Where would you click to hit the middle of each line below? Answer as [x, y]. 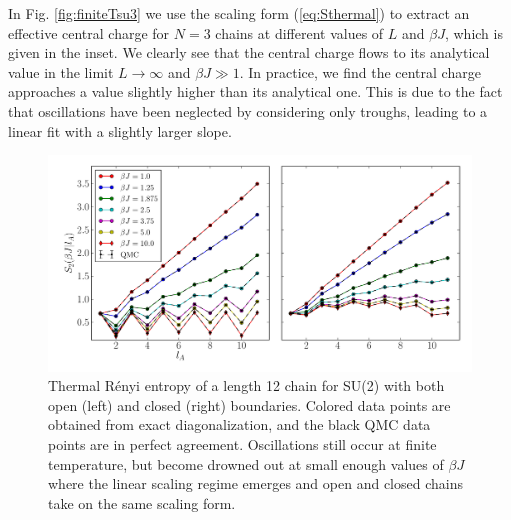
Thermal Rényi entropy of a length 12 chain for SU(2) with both [246, 385]
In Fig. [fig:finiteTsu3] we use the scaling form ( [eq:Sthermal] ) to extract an [239, 13]
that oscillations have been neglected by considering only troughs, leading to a [248, 110]
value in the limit [61, 71]
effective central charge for [89, 32]
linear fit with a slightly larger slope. [120, 130]
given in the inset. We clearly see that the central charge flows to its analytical [249, 52]
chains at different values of [299, 32]
